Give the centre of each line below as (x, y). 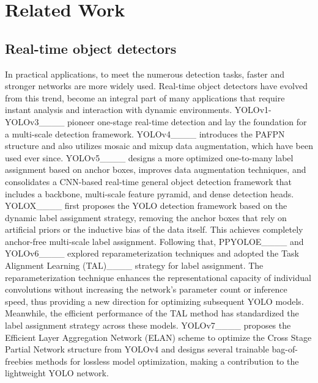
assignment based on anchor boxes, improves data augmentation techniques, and (156, 170)
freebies (19, 361)
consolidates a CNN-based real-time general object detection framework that (148, 181)
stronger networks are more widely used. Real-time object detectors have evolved (156, 86)
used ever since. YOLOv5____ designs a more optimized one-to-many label (149, 157)
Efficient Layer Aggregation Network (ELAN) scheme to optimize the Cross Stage (158, 337)
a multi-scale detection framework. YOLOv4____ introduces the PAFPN (145, 133)
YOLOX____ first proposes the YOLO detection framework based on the (146, 206)
